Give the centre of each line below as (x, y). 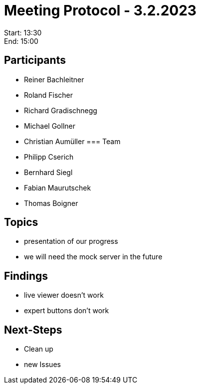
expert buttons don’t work (67, 311)
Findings (26, 276)
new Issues (42, 365)
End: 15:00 (21, 41)
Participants (35, 60)
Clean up (39, 349)
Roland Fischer (48, 95)
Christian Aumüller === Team (72, 141)
